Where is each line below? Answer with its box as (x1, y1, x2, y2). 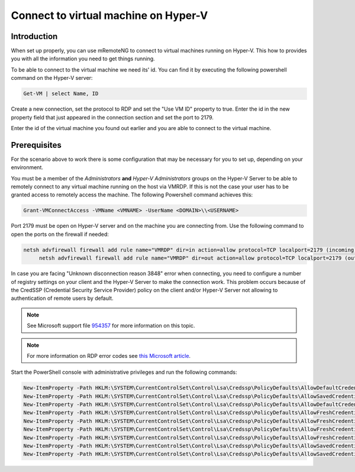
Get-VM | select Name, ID (23, 90, 99, 97)
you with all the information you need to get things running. (11, 55, 155, 62)
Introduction (11, 31, 58, 41)
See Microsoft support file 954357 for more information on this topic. (27, 322, 195, 329)
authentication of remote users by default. (11, 295, 114, 302)
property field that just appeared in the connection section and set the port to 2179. (11, 114, 214, 121)
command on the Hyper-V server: (11, 75, 93, 82)
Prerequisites (11, 140, 62, 150)
